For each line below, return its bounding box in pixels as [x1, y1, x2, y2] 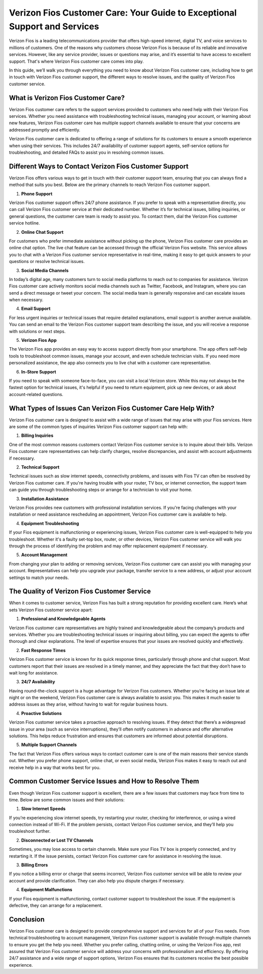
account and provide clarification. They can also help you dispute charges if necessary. [9, 878, 185, 883]
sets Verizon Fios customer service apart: [9, 607, 93, 613]
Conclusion [9, 915, 45, 923]
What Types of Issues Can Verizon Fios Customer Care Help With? [9, 404, 214, 412]
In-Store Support [21, 369, 56, 375]
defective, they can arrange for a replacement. [9, 902, 103, 908]
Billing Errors [21, 862, 48, 868]
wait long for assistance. [9, 670, 58, 675]
